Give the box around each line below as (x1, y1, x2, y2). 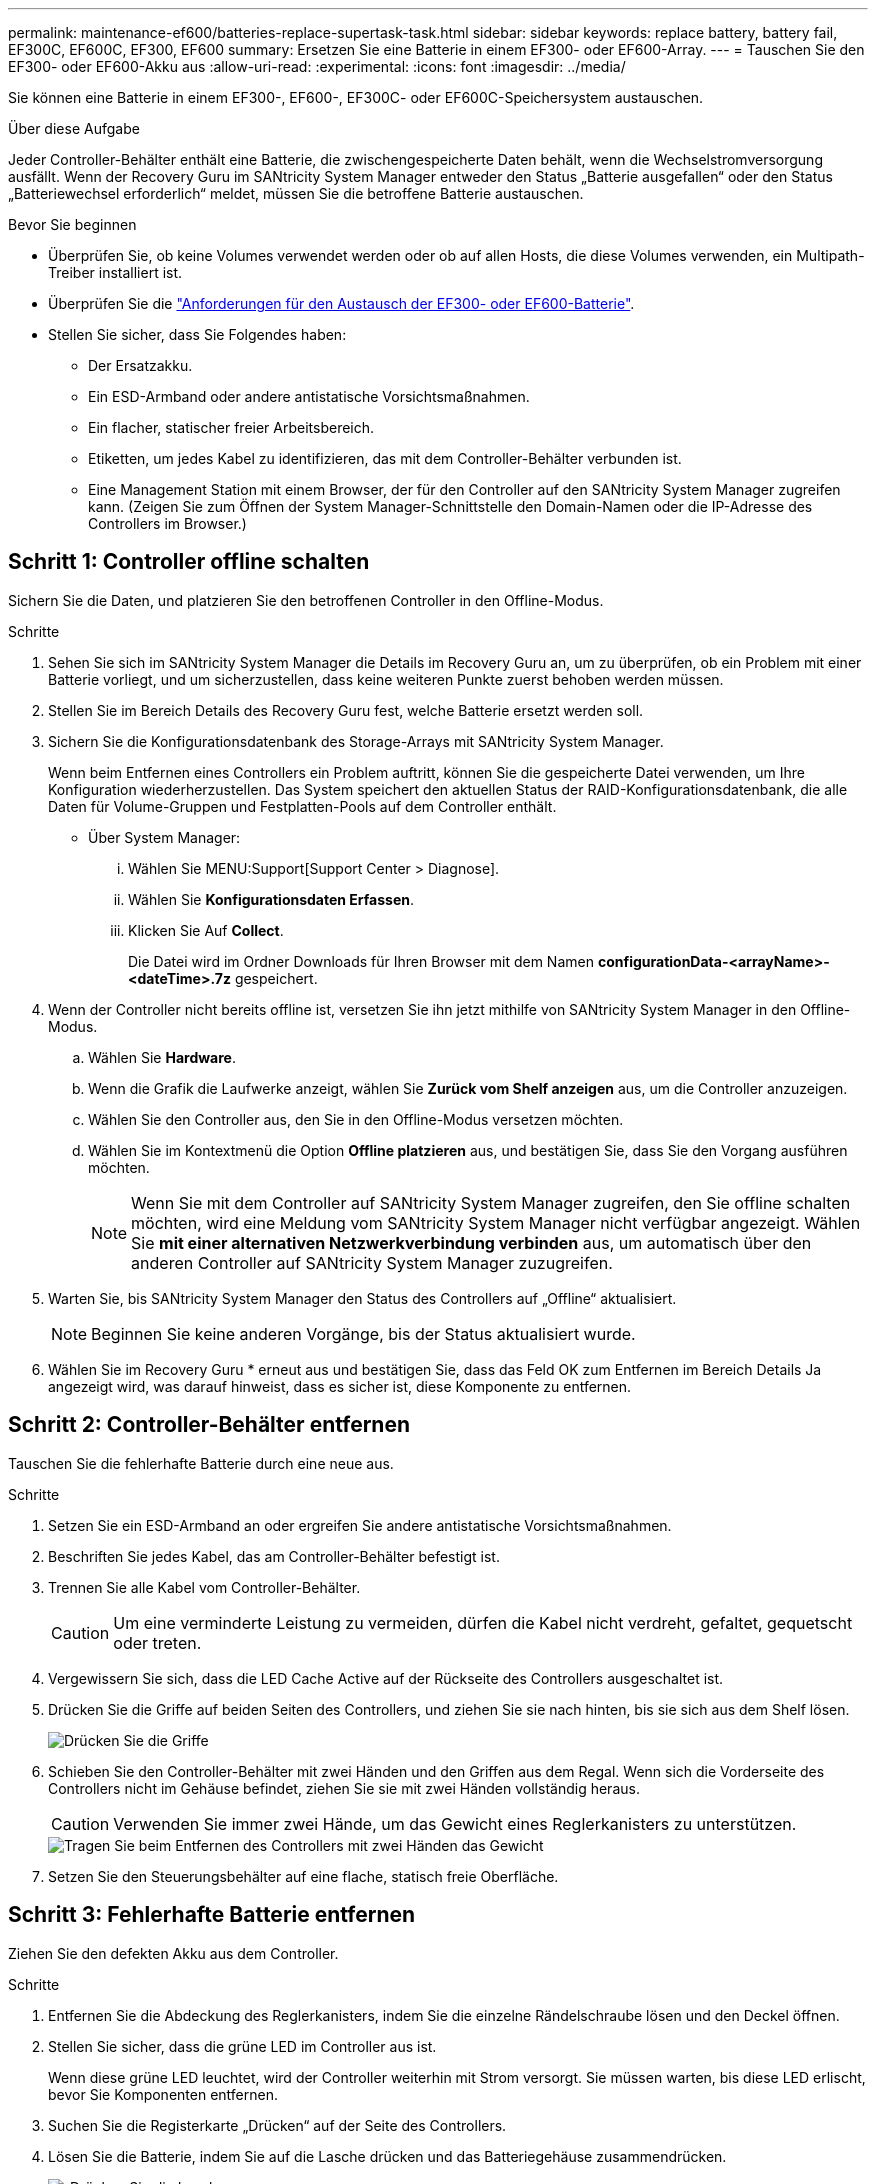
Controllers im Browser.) (88, 515, 247, 532)
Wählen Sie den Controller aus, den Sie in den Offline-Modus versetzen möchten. (88, 1110, 624, 1128)
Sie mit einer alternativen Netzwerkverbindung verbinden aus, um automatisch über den (131, 1232, 812, 1253)
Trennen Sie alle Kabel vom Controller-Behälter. (48, 1578, 361, 1596)
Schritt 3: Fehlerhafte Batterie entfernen (8, 1902, 416, 1928)
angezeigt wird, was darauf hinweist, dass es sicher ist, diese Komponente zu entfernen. (48, 1377, 632, 1395)
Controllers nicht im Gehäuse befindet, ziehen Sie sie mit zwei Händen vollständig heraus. (48, 1779, 640, 1797)
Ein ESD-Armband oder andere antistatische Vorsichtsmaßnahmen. (88, 388, 530, 405)
